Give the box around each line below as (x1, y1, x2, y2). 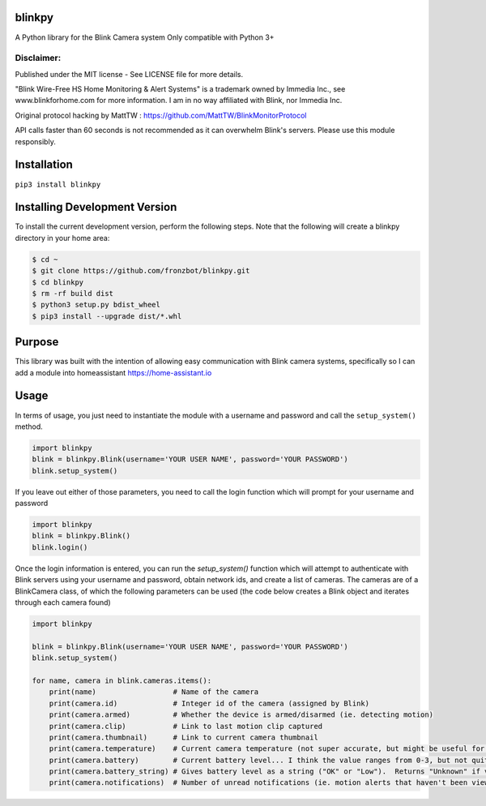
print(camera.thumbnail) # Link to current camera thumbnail (49, 732, 319, 742)
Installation (15, 158, 73, 172)
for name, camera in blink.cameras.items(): (32, 675, 212, 685)
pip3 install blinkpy (15, 179, 101, 189)
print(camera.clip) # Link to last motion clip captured (49, 722, 323, 731)
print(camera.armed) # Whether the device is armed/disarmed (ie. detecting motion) (49, 710, 433, 719)
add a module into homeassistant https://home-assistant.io (15, 367, 212, 377)
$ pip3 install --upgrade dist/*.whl (32, 311, 182, 320)
